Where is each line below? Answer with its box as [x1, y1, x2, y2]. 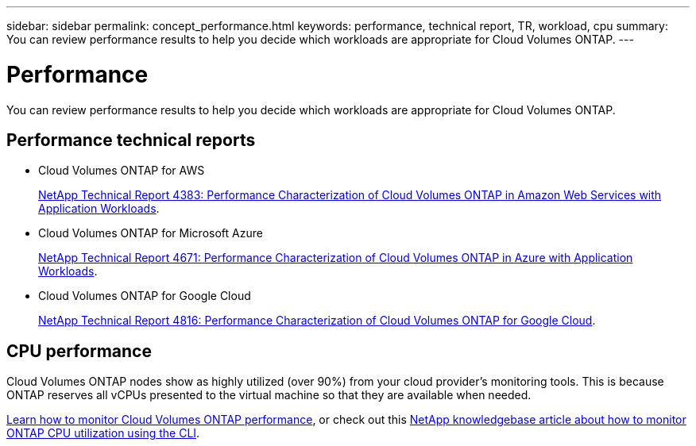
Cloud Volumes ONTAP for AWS [38, 163, 205, 178]
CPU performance [6, 340, 152, 361]
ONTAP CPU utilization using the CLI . [6, 426, 200, 440]
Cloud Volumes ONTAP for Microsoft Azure [38, 226, 263, 240]
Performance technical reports [6, 129, 256, 150]
